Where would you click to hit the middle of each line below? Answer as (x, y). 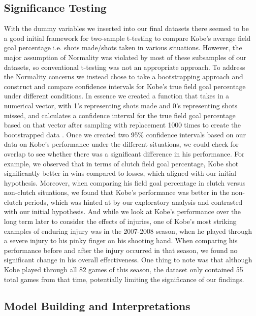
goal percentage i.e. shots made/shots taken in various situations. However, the (123, 47)
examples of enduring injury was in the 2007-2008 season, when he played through (128, 231)
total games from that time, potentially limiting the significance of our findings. (124, 279)
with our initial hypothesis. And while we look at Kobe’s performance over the (123, 211)
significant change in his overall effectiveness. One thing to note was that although (128, 260)
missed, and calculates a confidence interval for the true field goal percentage (120, 115)
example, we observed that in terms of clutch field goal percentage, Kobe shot (121, 163)
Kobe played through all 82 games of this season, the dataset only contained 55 (124, 269)
